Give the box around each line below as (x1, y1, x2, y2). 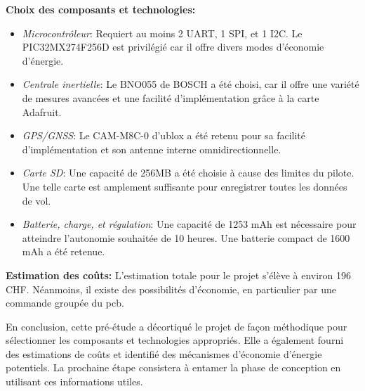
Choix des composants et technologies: (6, 2, 196, 16)
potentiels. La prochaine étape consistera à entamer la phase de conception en (6, 360, 341, 375)
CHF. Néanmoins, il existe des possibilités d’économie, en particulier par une (6, 281, 336, 296)
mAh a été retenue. (22, 244, 105, 259)
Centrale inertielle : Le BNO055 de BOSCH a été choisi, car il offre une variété (22, 77, 359, 91)
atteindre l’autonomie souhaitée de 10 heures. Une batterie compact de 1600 (22, 230, 350, 245)
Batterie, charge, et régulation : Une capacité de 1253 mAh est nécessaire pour (22, 217, 357, 231)
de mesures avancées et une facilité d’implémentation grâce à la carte (22, 90, 319, 105)
